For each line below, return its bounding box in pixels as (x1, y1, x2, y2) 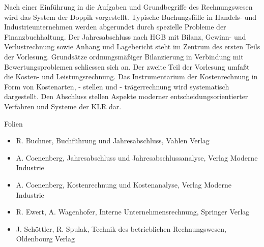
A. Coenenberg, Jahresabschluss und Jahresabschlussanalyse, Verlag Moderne (16, 152, 258, 163)
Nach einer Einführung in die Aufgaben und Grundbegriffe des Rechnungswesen (4, 2, 253, 12)
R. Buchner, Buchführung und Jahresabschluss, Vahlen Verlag (16, 135, 210, 146)
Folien (4, 118, 23, 129)
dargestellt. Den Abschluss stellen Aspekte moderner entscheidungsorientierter (4, 91, 248, 102)
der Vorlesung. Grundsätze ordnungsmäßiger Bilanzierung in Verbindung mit (4, 51, 244, 61)
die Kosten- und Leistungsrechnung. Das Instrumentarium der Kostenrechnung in (4, 71, 258, 82)
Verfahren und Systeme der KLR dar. (4, 101, 122, 111)
